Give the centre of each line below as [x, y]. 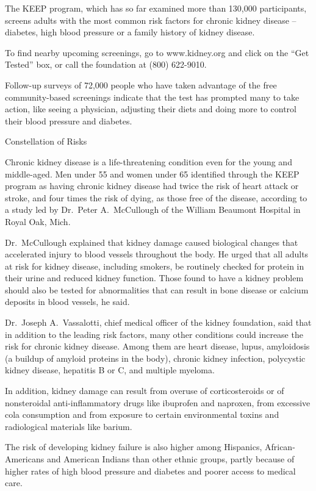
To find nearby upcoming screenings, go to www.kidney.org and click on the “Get [157, 52]
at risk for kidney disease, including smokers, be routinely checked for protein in [155, 266]
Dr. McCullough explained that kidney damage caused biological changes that [152, 242]
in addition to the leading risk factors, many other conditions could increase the [154, 334]
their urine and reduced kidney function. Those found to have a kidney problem [154, 278]
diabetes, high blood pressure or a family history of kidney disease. [130, 32]
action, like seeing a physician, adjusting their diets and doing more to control [151, 109]
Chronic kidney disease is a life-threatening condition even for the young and [149, 161]
